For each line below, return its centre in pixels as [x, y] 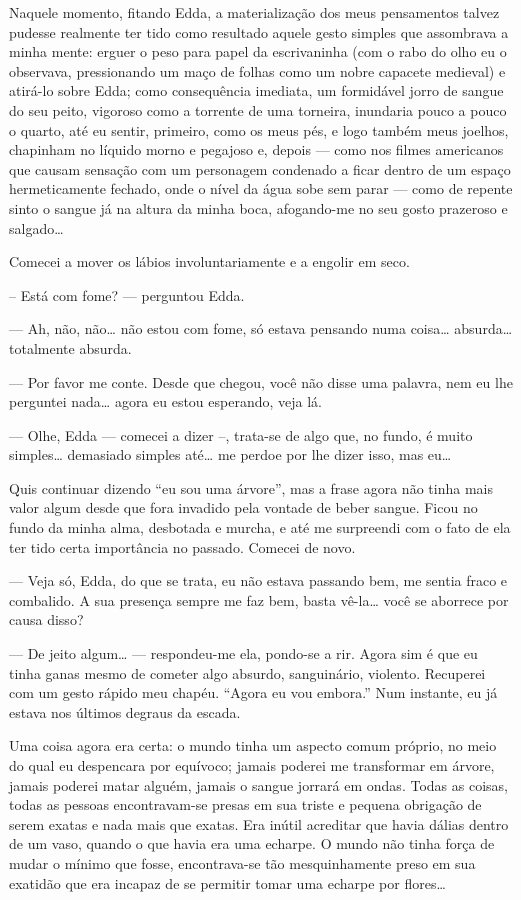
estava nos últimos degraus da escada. [125, 711]
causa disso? [46, 619]
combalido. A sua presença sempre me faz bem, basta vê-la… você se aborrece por [259, 599]
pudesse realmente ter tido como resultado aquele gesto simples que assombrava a [259, 31]
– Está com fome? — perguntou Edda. [127, 294]
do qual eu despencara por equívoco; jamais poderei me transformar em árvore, [252, 765]
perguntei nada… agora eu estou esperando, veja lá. [165, 401]
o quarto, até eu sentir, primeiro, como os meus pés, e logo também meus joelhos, [259, 129]
